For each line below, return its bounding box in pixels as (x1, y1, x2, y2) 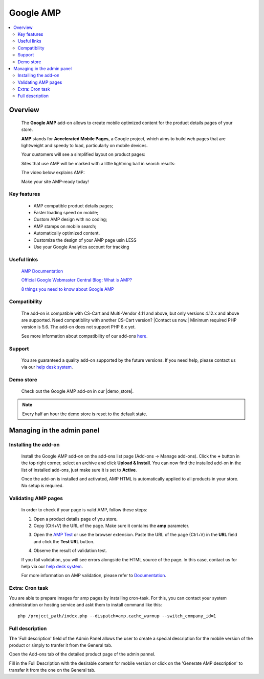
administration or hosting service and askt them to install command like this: (9, 602, 162, 607)
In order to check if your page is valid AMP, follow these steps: (21, 507, 148, 513)
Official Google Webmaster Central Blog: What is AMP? (21, 277, 132, 283)
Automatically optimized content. (33, 230, 100, 236)
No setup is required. (21, 483, 64, 489)
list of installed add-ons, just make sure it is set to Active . (21, 467, 137, 473)
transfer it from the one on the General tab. (9, 667, 96, 673)
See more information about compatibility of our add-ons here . (21, 333, 148, 339)
